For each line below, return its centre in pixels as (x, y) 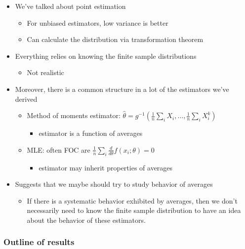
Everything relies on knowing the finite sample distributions (106, 56)
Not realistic (45, 72)
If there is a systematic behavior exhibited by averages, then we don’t (132, 200)
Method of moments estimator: (74, 115)
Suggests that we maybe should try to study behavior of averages (114, 184)
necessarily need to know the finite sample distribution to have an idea (134, 210)
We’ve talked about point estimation (70, 6)
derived (26, 99)
